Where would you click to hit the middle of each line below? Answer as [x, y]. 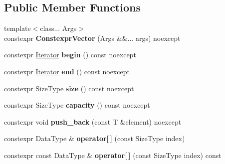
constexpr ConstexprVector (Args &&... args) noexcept [92, 38]
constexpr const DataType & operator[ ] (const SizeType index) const [113, 155]
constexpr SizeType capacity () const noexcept [77, 105]
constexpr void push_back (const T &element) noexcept [93, 121]
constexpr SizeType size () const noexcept [69, 88]
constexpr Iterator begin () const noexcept [70, 55]
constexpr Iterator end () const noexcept [67, 71]
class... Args [58, 28]
